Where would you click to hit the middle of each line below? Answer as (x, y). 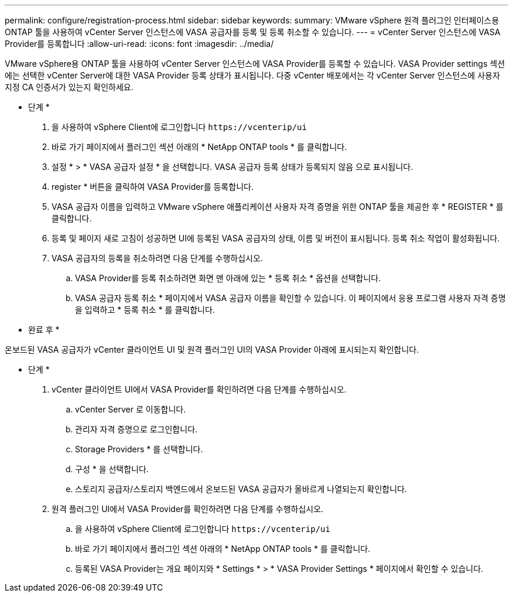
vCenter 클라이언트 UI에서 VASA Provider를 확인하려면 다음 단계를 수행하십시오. (199, 389)
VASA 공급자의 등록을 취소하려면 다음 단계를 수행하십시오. (157, 258)
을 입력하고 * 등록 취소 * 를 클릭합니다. (145, 310)
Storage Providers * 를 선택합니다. (139, 449)
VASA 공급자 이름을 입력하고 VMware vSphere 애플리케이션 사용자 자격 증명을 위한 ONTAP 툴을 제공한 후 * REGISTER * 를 (278, 207)
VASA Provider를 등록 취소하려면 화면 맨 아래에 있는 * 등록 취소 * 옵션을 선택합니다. (228, 278)
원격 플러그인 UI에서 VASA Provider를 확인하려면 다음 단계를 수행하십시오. (188, 509)
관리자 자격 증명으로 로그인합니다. (136, 429)
